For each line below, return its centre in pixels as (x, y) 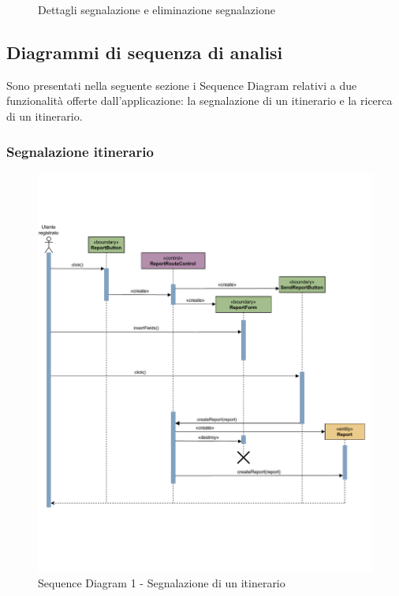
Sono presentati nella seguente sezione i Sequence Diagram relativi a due (182, 85)
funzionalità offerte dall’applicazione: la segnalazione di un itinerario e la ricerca (199, 101)
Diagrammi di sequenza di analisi (145, 52)
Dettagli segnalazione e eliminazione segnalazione (157, 9)
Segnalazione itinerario (80, 151)
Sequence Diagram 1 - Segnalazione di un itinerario (162, 583)
